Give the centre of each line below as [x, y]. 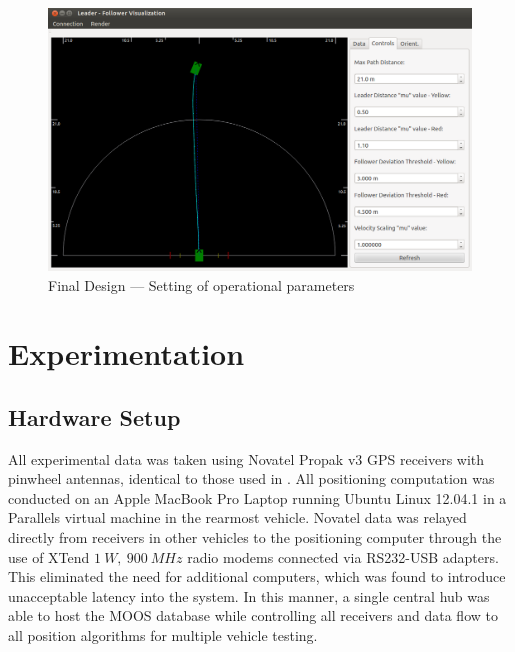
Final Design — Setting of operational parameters [201, 284]
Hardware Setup [94, 416]
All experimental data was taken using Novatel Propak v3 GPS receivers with [246, 458]
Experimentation [126, 353]
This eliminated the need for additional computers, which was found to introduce [257, 576]
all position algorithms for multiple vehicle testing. [163, 635]
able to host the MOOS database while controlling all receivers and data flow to [253, 615]
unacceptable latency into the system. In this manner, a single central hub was [249, 595]
